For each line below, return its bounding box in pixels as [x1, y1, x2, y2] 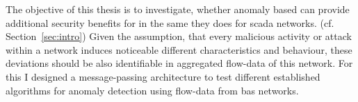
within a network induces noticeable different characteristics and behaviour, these [6, 42, 352, 57]
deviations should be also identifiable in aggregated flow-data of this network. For [6, 56, 353, 70]
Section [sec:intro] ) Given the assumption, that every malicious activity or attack [6, 29, 352, 43]
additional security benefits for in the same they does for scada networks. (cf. [6, 15, 334, 30]
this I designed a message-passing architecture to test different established [6, 69, 320, 83]
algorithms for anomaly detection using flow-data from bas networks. [6, 83, 299, 97]
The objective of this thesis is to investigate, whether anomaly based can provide [6, 2, 350, 16]
